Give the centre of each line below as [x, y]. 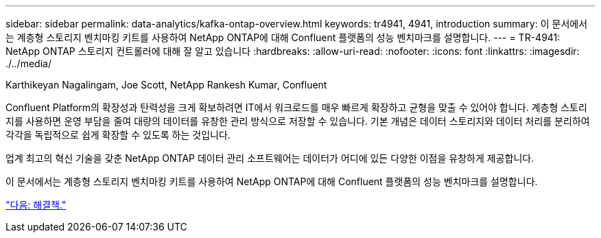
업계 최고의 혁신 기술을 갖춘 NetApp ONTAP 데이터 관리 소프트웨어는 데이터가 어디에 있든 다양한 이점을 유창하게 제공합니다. [270, 158]
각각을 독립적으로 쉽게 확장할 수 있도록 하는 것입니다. [118, 135]
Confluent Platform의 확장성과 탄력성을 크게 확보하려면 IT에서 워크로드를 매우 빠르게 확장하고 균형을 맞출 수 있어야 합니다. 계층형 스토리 [296, 107]
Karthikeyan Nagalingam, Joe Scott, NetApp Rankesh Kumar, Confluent [166, 85]
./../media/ [28, 63]
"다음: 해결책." [36, 205]
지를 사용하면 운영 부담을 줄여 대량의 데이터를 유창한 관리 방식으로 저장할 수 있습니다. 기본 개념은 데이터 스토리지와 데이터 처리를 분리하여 [298, 121]
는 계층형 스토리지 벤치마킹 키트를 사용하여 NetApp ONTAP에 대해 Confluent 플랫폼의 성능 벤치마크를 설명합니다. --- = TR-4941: [283, 37]
